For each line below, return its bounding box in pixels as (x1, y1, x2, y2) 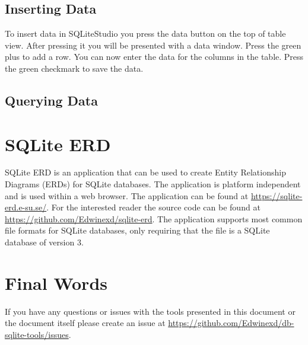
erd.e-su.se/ (5, 201, 47, 213)
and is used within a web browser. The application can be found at (5, 189, 249, 202)
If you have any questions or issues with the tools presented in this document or (5, 305, 296, 317)
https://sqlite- (250, 189, 303, 202)
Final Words (5, 270, 107, 295)
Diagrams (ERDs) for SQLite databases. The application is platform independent (5, 178, 301, 190)
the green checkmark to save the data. (5, 62, 144, 74)
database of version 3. (5, 236, 84, 248)
